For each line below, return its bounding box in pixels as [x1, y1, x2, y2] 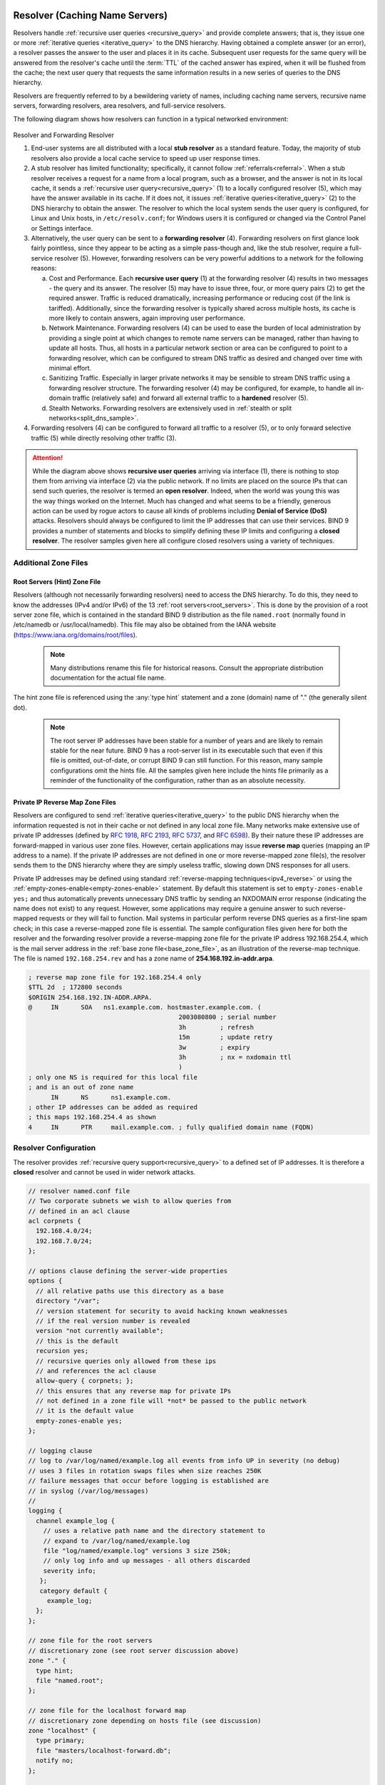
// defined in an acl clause [28, 1207, 130, 1215]
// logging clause [28, 1447, 93, 1455]
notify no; [36, 1756, 74, 1765]
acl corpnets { [28, 1217, 81, 1225]
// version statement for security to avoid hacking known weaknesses [36, 1307, 288, 1315]
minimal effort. [48, 364, 92, 373]
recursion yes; [36, 1347, 89, 1355]
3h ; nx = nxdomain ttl [178, 1053, 292, 1062]
